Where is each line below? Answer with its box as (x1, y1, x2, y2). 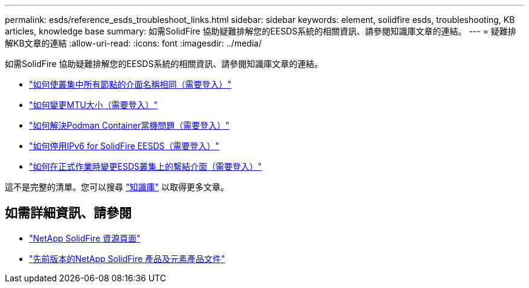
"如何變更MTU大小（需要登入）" (29, 100, 158, 110)
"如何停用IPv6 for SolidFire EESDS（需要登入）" (29, 141, 220, 151)
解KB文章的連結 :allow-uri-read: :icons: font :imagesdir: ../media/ (5, 38, 262, 48)
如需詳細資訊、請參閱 (5, 205, 132, 221)
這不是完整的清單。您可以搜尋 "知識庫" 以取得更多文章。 (5, 182, 229, 192)
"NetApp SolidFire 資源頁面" (29, 232, 141, 243)
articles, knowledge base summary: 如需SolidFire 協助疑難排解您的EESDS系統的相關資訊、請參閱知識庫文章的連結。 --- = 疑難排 (5, 26, 516, 36)
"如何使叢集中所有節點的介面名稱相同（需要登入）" (29, 79, 232, 89)
